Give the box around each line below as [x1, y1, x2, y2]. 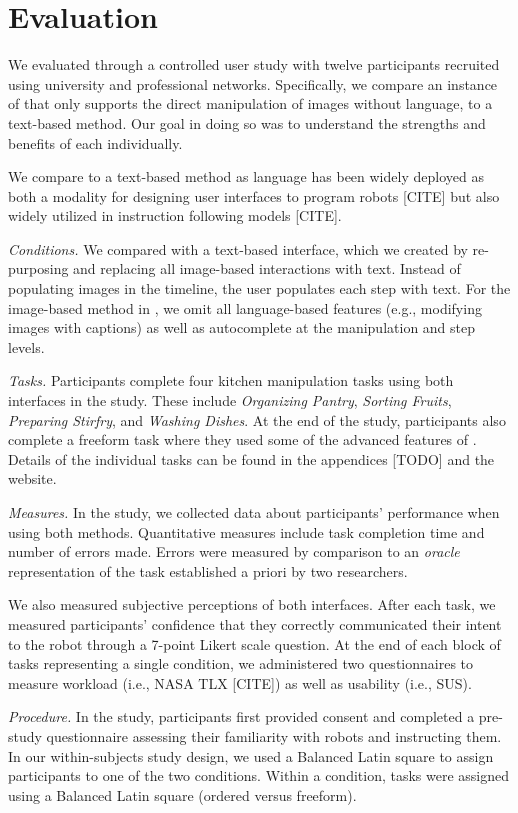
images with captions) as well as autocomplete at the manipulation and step [8, 317, 476, 338]
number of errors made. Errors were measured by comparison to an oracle [8, 541, 460, 562]
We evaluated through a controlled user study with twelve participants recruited [8, 54, 500, 75]
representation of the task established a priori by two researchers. [8, 560, 408, 581]
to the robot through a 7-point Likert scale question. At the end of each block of [8, 633, 501, 654]
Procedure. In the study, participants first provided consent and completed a [8, 706, 475, 727]
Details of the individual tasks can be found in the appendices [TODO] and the [8, 448, 495, 469]
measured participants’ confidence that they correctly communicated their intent [8, 613, 502, 634]
